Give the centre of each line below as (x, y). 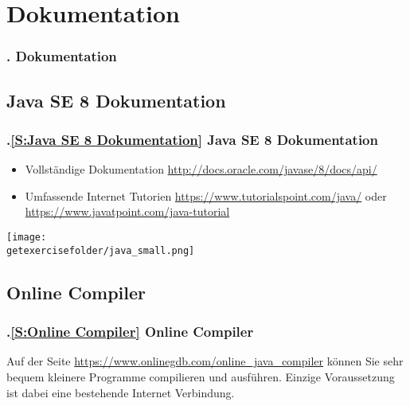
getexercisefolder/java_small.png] (101, 250)
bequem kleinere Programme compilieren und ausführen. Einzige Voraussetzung (201, 376)
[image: (27, 237)
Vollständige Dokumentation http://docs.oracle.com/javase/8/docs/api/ (201, 169)
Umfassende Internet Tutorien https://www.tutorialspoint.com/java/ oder (206, 195)
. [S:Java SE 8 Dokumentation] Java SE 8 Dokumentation (192, 139)
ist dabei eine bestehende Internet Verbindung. (121, 392)
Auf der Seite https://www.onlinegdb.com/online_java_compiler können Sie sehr (205, 361)
